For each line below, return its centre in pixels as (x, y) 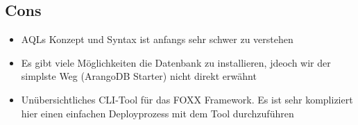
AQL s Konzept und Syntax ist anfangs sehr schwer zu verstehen (157, 39)
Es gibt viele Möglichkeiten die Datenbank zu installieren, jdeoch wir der (176, 62)
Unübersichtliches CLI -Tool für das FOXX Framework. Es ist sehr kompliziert (187, 99)
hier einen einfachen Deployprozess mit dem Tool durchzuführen (157, 113)
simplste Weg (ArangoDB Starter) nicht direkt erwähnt (139, 76)
